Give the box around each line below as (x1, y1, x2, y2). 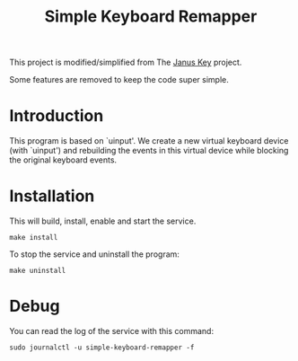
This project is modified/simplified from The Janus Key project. (9, 57, 242, 68)
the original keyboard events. (9, 154, 118, 165)
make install (9, 233, 58, 242)
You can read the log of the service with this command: (9, 326, 214, 336)
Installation (9, 186, 95, 207)
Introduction (9, 106, 104, 127)
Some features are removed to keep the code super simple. (9, 75, 229, 85)
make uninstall (9, 267, 66, 276)
